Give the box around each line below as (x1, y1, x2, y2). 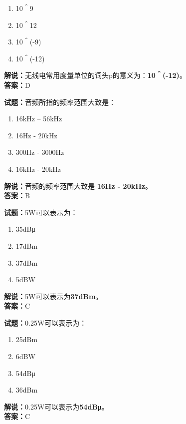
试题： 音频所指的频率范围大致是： (4, 96, 116, 107)
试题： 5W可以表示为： (4, 207, 78, 217)
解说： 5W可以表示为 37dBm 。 (4, 291, 103, 301)
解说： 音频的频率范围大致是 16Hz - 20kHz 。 (4, 180, 152, 191)
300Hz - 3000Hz (15, 147, 64, 157)
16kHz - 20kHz (15, 163, 61, 174)
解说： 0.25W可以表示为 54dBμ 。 (4, 401, 109, 412)
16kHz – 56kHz (15, 113, 62, 124)
